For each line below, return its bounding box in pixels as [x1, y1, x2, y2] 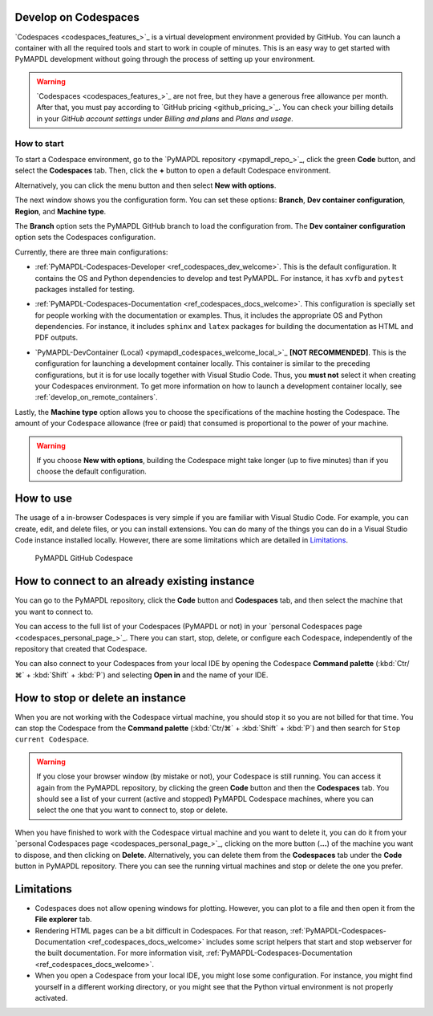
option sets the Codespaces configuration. [14, 233, 156, 242]
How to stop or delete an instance [14, 691, 186, 705]
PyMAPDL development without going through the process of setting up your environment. [14, 55, 316, 64]
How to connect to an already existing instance [14, 575, 255, 588]
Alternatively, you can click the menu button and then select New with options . [14, 181, 277, 190]
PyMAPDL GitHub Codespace [34, 554, 134, 563]
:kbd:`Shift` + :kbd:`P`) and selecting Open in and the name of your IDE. [32, 670, 269, 680]
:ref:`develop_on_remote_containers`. [34, 392, 158, 402]
